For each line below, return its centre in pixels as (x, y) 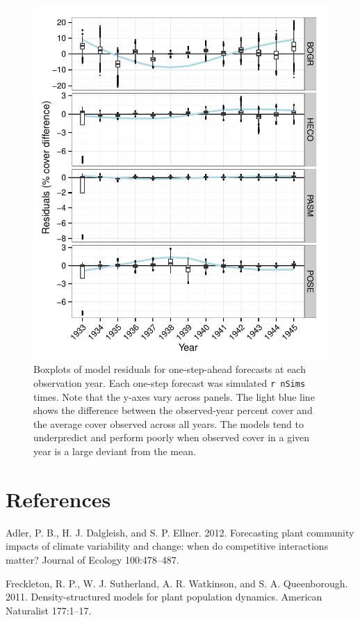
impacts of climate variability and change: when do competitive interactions (167, 546)
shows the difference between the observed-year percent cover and (173, 410)
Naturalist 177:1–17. (49, 610)
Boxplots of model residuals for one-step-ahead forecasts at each (170, 369)
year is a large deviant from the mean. (115, 451)
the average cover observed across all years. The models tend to (169, 423)
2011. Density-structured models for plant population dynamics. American (164, 597)
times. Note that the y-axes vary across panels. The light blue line (174, 396)
